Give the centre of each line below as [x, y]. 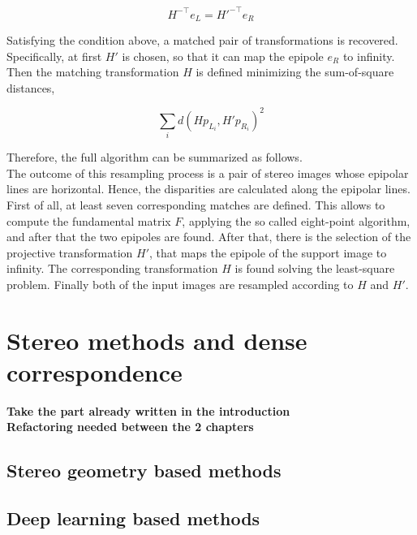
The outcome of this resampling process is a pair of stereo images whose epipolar [208, 173]
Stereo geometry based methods [144, 470]
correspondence [95, 371]
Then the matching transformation [93, 72]
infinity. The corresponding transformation [112, 268]
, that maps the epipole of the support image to [268, 252]
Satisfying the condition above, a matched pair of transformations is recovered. [202, 39]
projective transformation [70, 252]
